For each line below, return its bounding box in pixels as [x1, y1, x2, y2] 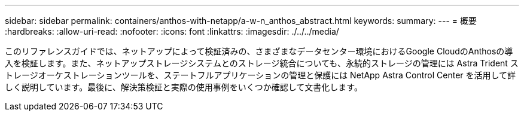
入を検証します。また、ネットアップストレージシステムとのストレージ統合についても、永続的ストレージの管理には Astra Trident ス [5, 58, 519, 68]
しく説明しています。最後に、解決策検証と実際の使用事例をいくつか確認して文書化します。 [5, 82, 362, 92]
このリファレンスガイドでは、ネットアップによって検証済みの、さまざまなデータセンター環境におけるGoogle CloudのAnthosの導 [5, 46, 513, 56]
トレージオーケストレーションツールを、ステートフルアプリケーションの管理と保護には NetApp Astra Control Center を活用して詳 [5, 70, 516, 80]
